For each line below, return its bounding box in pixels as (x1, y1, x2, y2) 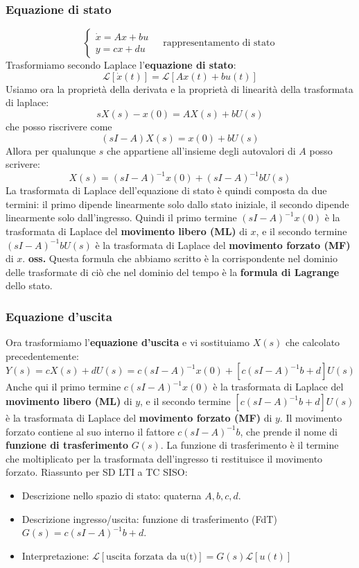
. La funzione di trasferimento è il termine (160, 438, 339, 452)
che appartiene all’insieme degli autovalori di (106, 143, 296, 157)
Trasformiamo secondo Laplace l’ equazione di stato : (6, 58, 236, 72)
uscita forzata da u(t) (106, 551, 198, 562)
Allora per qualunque (6, 143, 96, 157)
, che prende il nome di (240, 424, 338, 438)
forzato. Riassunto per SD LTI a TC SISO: (6, 465, 188, 479)
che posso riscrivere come (6, 119, 112, 133)
